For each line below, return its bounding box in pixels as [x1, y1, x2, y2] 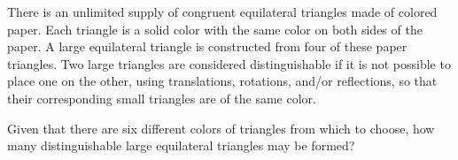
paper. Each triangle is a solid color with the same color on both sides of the [7, 19, 423, 38]
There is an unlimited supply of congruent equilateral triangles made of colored [7, 3, 438, 20]
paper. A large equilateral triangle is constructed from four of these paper [7, 37, 408, 56]
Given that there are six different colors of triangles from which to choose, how [7, 118, 435, 137]
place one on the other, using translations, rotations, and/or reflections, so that [7, 72, 438, 90]
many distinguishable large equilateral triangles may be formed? [7, 136, 355, 155]
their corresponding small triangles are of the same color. [7, 88, 316, 107]
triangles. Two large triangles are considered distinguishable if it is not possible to [7, 54, 451, 72]
